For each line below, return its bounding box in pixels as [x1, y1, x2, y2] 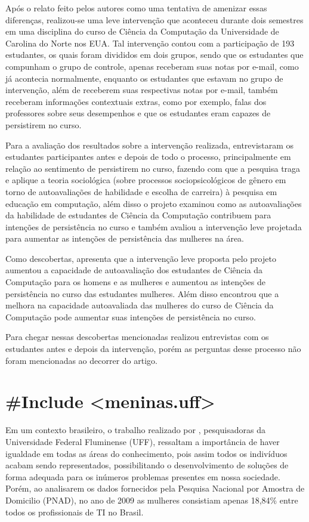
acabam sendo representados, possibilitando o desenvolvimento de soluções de [5, 459, 289, 471]
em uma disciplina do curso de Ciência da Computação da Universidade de [5, 25, 279, 38]
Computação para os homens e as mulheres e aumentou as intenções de [5, 276, 266, 288]
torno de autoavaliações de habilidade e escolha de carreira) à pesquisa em [5, 185, 277, 197]
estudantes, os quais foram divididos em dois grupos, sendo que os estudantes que [5, 48, 304, 61]
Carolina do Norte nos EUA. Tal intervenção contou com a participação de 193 [5, 36, 295, 49]
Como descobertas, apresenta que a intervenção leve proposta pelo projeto [5, 252, 276, 264]
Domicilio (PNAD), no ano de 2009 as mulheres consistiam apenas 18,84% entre [5, 493, 298, 506]
